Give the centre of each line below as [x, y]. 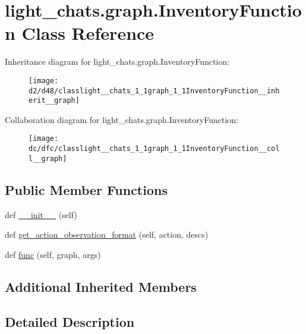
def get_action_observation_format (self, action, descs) [107, 234]
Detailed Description [70, 321]
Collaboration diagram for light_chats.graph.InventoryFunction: [122, 119]
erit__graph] [54, 101]
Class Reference [88, 33]
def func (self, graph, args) [53, 254]
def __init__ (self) [41, 214]
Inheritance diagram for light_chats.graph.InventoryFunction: [117, 62]
